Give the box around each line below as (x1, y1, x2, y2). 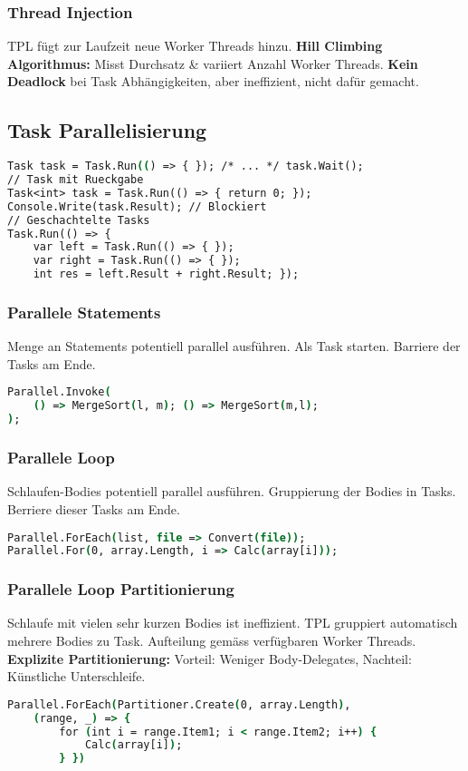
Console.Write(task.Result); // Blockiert (7, 200, 267, 213)
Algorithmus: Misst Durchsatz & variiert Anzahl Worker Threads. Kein (7, 54, 418, 73)
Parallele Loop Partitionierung (7, 578, 234, 600)
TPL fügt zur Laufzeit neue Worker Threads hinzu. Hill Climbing (7, 36, 383, 55)
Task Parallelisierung (7, 116, 207, 144)
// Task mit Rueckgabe (7, 173, 144, 187)
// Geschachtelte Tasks (7, 213, 150, 227)
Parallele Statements (7, 301, 161, 323)
